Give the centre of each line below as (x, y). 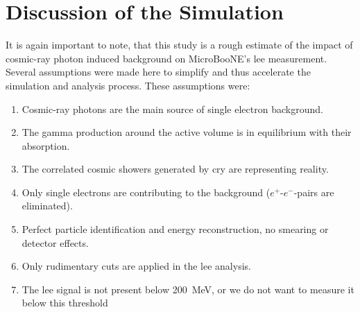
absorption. (46, 145)
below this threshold (65, 303)
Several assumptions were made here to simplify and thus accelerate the (158, 72)
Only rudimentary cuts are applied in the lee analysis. (136, 266)
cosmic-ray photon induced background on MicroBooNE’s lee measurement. (166, 58)
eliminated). (47, 206)
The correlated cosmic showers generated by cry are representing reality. (175, 169)
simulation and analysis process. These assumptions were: (128, 85)
